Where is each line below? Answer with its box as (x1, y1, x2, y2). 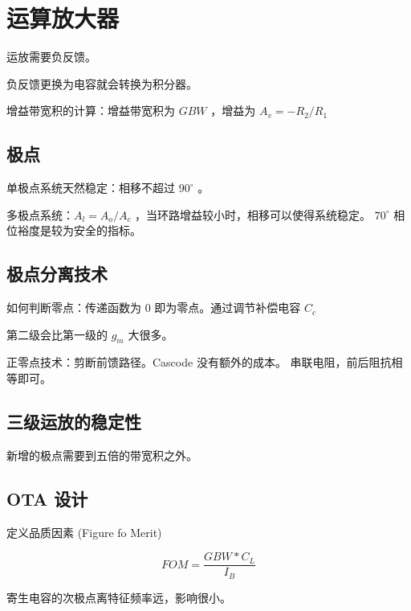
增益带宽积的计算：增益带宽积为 (6, 102, 175, 119)
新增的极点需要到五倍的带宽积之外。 (6, 446, 197, 463)
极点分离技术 (6, 261, 108, 286)
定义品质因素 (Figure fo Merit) (6, 523, 162, 540)
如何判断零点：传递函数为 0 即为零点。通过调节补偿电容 (6, 299, 301, 316)
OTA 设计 (6, 486, 88, 511)
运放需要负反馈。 (6, 48, 96, 65)
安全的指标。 (73, 222, 141, 239)
